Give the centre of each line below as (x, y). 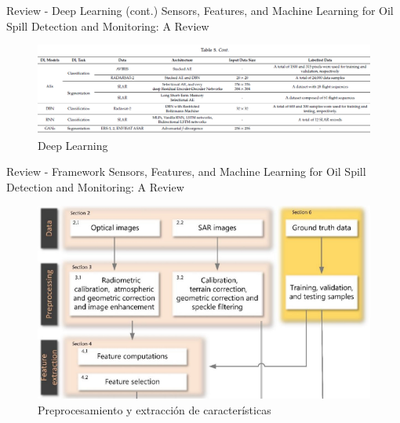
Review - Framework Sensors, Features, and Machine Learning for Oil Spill (186, 171)
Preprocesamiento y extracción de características (155, 409)
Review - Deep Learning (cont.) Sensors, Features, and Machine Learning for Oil (200, 10)
